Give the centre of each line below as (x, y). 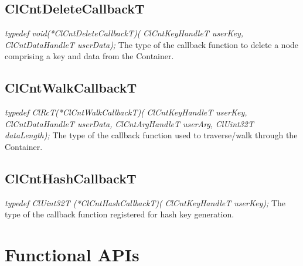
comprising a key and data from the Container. (89, 56)
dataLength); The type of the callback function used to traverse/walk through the (151, 135)
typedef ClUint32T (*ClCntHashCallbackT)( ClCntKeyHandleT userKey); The (145, 202)
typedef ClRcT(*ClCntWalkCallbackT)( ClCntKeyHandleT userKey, (126, 112)
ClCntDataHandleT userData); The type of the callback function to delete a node (152, 44)
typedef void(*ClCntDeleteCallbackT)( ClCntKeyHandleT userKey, (124, 33)
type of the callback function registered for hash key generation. (120, 214)
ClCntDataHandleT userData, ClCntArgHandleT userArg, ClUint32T (129, 123)
